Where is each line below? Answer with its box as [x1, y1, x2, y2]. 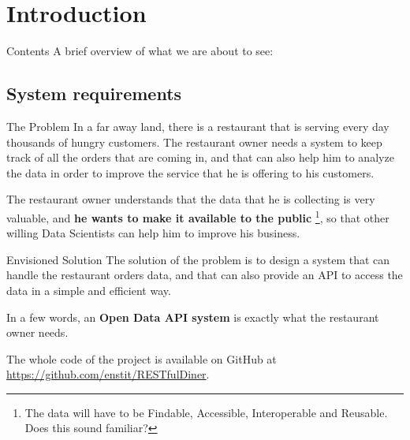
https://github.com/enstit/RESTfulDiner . [6, 366, 210, 382]
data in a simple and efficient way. [6, 282, 171, 298]
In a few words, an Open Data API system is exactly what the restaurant [6, 308, 379, 325]
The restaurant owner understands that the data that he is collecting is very [6, 191, 375, 207]
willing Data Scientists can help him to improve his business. [6, 225, 300, 241]
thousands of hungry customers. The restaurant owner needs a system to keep [6, 133, 382, 150]
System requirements [6, 81, 182, 106]
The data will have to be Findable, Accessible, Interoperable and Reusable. [24, 404, 388, 420]
